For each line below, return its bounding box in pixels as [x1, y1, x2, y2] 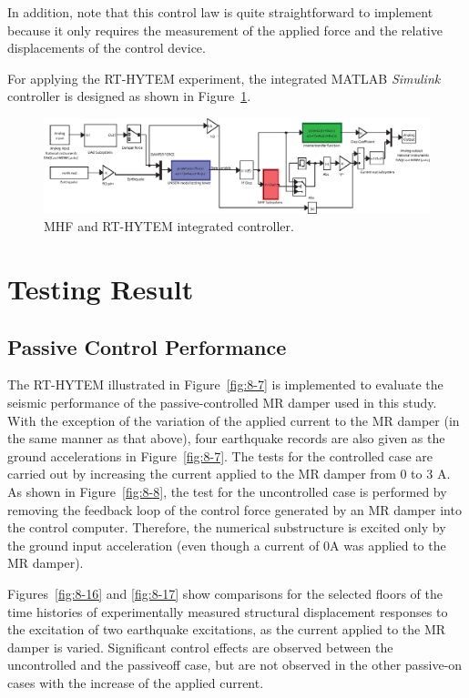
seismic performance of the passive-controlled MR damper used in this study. [7, 393, 437, 412]
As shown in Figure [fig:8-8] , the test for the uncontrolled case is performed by [7, 482, 447, 501]
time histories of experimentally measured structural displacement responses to [7, 602, 448, 621]
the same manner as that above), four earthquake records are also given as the [7, 429, 445, 448]
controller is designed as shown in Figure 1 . [7, 86, 251, 106]
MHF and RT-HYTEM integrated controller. [44, 217, 294, 236]
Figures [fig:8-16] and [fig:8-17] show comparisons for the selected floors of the [7, 584, 444, 603]
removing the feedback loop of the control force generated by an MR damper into [7, 500, 462, 519]
